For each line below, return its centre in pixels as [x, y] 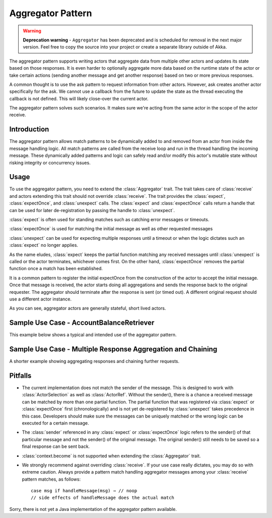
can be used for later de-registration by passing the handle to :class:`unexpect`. [92, 210]
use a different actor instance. [41, 299]
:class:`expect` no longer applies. [44, 245]
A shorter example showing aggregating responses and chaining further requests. [94, 361]
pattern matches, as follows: [51, 479]
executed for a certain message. [55, 423]
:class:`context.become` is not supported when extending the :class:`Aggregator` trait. [111, 456]
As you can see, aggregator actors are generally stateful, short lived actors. [88, 308]
